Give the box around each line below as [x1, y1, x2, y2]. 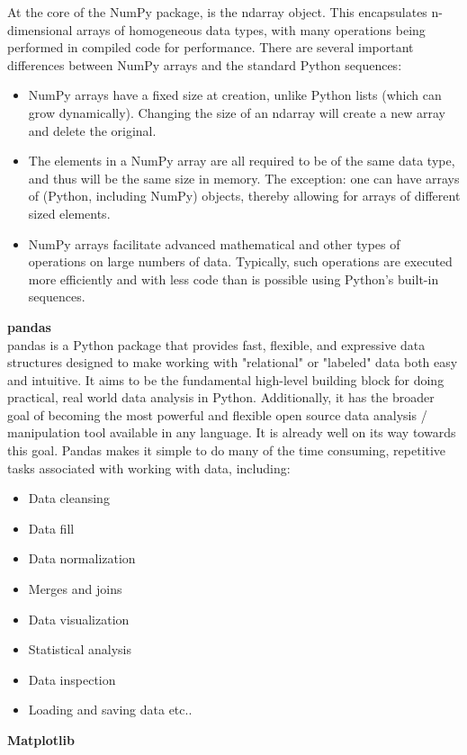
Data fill [28, 518, 75, 537]
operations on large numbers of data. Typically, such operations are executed [28, 252, 453, 271]
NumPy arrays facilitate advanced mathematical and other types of [28, 234, 400, 253]
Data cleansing [28, 489, 110, 508]
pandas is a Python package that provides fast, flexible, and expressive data [7, 335, 426, 354]
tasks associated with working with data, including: [7, 458, 291, 477]
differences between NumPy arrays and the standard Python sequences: [7, 55, 402, 74]
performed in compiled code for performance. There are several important [7, 38, 414, 57]
